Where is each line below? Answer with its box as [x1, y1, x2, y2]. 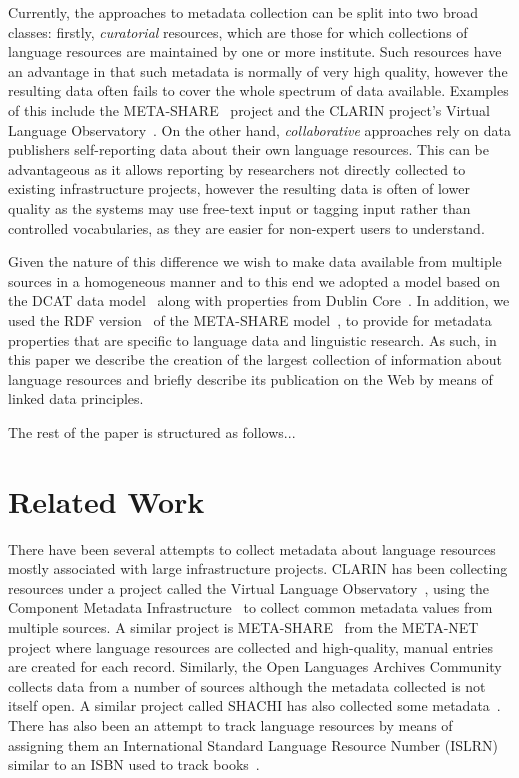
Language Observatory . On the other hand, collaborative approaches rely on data [8, 119, 511, 140]
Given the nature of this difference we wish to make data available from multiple [8, 251, 502, 272]
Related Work [8, 480, 205, 521]
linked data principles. [8, 388, 144, 409]
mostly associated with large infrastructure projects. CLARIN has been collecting [8, 558, 508, 579]
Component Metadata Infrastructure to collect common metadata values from [8, 597, 493, 618]
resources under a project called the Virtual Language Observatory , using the [8, 577, 490, 598]
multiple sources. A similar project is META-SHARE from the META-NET [8, 616, 479, 637]
